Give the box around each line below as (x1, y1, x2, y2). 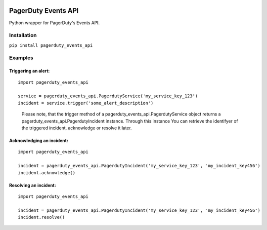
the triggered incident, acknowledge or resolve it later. (21, 125, 132, 131)
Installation (9, 32, 37, 39)
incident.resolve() (18, 215, 65, 220)
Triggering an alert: (9, 68, 50, 74)
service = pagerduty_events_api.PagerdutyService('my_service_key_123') (18, 93, 198, 99)
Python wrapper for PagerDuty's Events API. (9, 20, 100, 26)
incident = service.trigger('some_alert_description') (18, 100, 154, 106)
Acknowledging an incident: (9, 137, 69, 143)
